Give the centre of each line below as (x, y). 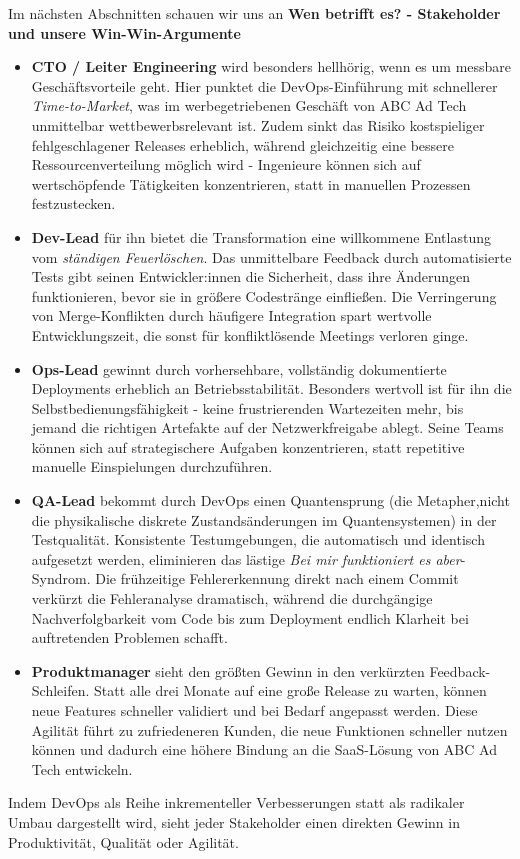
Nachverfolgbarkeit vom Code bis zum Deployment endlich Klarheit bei (250, 617)
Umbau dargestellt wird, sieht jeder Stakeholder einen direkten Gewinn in (234, 821)
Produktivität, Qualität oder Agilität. (123, 841)
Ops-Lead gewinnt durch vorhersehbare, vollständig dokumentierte (239, 368)
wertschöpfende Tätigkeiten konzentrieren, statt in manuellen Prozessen (251, 183)
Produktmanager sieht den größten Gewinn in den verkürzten (228, 670)
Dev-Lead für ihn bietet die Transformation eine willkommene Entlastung (261, 236)
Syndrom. (61, 578)
